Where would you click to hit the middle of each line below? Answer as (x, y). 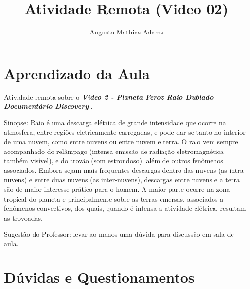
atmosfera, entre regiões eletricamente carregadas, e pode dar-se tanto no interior (125, 132)
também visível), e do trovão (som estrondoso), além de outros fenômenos (114, 161)
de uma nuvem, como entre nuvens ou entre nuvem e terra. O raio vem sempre (121, 142)
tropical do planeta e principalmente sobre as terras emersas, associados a (114, 198)
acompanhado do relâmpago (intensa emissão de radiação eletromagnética (114, 151)
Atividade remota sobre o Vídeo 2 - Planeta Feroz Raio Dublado (109, 96)
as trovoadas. (23, 217)
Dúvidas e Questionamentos (99, 277)
